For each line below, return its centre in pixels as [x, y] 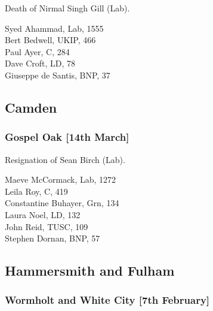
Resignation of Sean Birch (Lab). [65, 159]
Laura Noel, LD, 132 [43, 214]
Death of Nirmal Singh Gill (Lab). [67, 8]
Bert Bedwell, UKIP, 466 [50, 40]
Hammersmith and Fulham [90, 271]
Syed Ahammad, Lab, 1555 [54, 28]
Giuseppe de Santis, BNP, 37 [58, 75]
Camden [31, 107]
